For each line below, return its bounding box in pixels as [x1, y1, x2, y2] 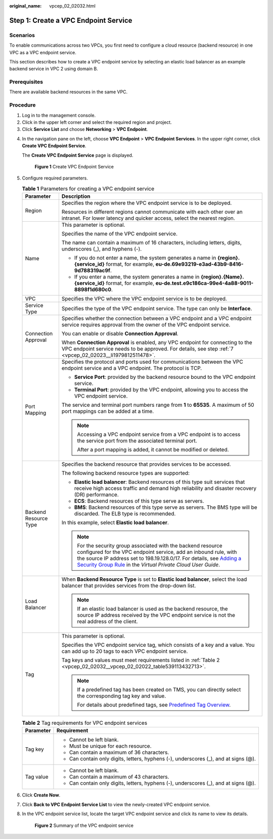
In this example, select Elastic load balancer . [61, 519, 169, 526]
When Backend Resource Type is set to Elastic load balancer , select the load [61, 576, 247, 583]
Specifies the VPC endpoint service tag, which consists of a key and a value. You [61, 642, 255, 649]
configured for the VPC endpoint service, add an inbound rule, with [77, 548, 237, 555]
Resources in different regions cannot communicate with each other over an [61, 208, 243, 216]
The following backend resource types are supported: [61, 470, 190, 477]
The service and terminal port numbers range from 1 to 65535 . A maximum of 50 [61, 401, 255, 408]
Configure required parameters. [22, 175, 88, 181]
